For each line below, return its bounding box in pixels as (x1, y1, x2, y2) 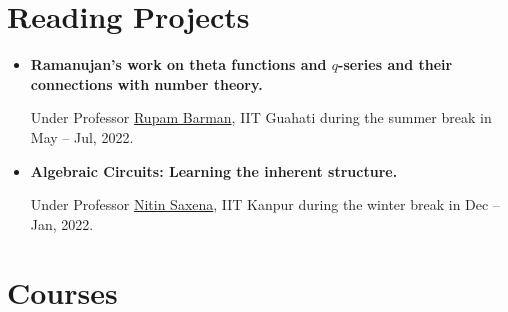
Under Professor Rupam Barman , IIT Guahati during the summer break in (30, 107, 492, 128)
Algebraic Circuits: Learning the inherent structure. (30, 160, 398, 181)
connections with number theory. (30, 73, 263, 94)
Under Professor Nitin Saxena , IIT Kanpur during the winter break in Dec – (30, 194, 500, 215)
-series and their (338, 54, 453, 75)
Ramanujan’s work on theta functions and (30, 54, 327, 75)
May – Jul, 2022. (30, 126, 134, 147)
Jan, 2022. (30, 213, 94, 234)
